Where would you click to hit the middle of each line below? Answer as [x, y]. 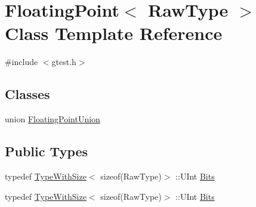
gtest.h [64, 62]
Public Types [47, 151]
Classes [27, 94]
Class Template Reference [114, 33]
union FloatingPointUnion [53, 119]
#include [21, 62]
